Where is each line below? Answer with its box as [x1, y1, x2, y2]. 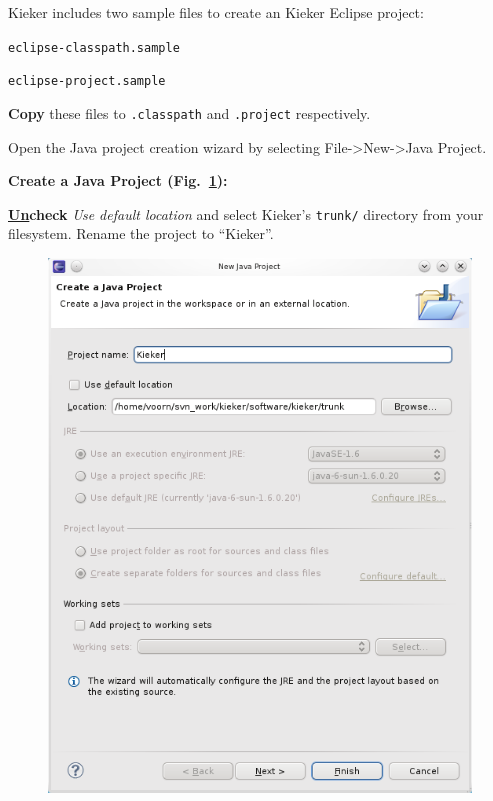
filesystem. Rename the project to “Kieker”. [8, 223, 274, 244]
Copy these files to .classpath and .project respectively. [8, 102, 371, 123]
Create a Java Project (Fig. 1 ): [8, 170, 228, 191]
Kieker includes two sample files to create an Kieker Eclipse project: [8, 2, 424, 22]
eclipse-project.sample [8, 74, 166, 89]
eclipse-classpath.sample [8, 40, 180, 55]
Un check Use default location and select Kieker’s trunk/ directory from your [8, 203, 484, 224]
